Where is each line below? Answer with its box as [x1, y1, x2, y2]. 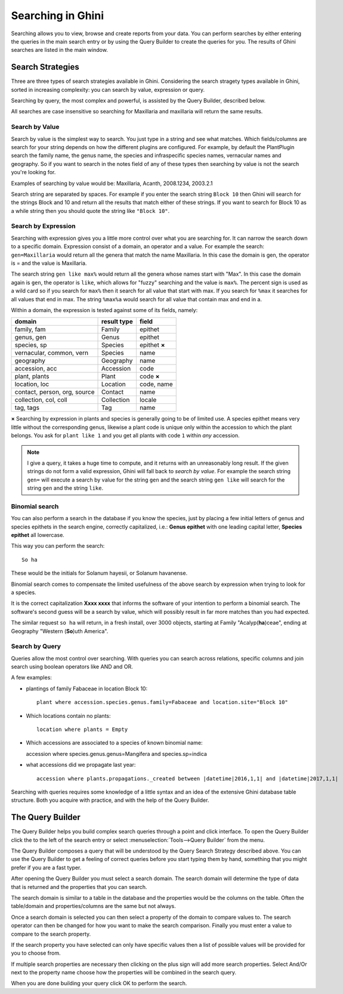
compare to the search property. [11, 930, 91, 937]
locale [139, 396, 157, 404]
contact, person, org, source [14, 388, 95, 396]
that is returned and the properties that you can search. [11, 883, 147, 890]
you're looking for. [11, 169, 56, 176]
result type [101, 317, 134, 326]
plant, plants [14, 372, 50, 381]
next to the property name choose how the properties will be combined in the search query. [11, 969, 237, 976]
